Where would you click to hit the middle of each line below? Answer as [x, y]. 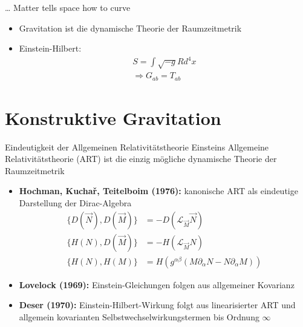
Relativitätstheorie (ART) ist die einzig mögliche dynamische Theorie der [141, 159]
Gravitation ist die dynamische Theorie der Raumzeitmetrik [130, 28]
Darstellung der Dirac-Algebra [75, 203]
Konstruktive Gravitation [113, 117]
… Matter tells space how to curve [68, 7]
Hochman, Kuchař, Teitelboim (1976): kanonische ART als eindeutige [158, 191]
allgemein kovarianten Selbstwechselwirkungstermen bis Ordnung [139, 316]
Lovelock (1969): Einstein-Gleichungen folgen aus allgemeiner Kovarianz [157, 284]
